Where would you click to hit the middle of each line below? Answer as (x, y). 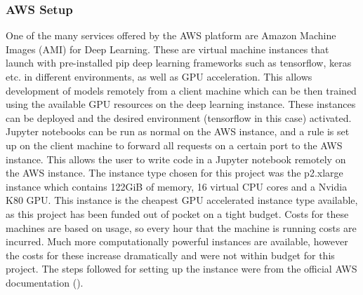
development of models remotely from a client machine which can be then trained (181, 90)
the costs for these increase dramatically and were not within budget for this (170, 255)
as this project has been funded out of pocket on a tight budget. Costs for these (177, 213)
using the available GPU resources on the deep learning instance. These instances (181, 104)
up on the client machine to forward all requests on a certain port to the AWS (174, 145)
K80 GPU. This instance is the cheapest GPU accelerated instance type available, (182, 200)
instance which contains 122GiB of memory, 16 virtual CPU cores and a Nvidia (177, 186)
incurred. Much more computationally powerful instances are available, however (177, 241)
